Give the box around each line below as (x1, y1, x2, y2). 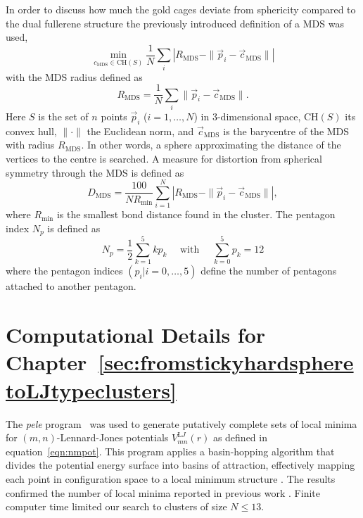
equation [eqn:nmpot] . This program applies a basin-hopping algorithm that (6, 443, 335, 458)
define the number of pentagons (200, 263, 337, 278)
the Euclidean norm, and (87, 123, 194, 138)
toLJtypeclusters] (6, 375, 177, 404)
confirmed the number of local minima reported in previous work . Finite (6, 485, 320, 500)
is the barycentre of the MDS (223, 123, 350, 138)
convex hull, (6, 123, 57, 138)
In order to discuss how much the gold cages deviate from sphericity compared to (6, 2, 356, 16)
